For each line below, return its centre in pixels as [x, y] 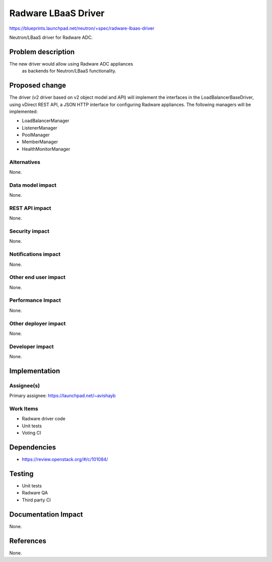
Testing [21, 473]
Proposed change [38, 86]
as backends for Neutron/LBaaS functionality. [69, 71]
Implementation [35, 371]
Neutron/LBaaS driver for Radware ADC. [51, 37]
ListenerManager [40, 128]
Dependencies [33, 447]
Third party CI [36, 500]
